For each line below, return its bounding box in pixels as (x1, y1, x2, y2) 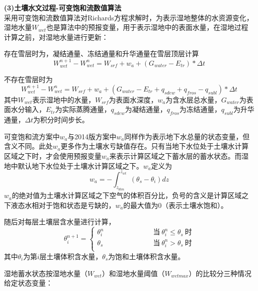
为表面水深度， (108, 94, 158, 104)
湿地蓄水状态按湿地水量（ (4, 268, 87, 278)
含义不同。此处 (4, 141, 53, 151)
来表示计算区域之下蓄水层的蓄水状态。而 (109, 150, 242, 161)
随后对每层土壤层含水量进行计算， (4, 216, 115, 227)
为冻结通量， (179, 104, 222, 114)
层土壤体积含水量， (39, 251, 102, 261)
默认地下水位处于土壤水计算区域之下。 (17, 160, 143, 171)
